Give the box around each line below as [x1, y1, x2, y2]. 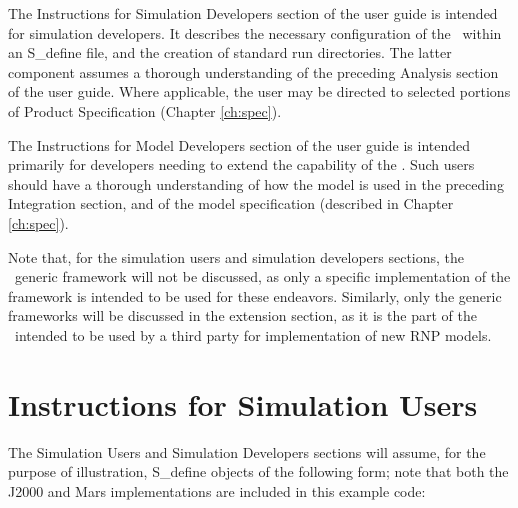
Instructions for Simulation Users [8, 383, 478, 424]
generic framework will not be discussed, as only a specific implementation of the [14, 266, 511, 287]
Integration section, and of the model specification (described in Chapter [8, 193, 454, 214]
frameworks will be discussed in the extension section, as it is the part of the [8, 305, 477, 326]
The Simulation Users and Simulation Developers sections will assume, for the [8, 441, 486, 462]
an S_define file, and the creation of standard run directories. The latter [8, 42, 452, 63]
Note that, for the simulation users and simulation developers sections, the [8, 246, 465, 267]
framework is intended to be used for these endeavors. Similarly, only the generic [8, 285, 502, 306]
